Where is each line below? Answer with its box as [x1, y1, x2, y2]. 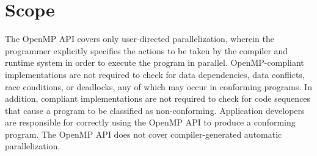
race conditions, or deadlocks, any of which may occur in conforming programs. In [5, 80, 312, 93]
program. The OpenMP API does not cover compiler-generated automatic [5, 127, 282, 140]
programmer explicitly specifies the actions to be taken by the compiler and [5, 44, 288, 57]
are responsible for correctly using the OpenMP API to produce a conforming [5, 116, 296, 129]
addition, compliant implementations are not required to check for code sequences [5, 92, 311, 105]
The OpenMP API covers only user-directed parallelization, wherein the [5, 32, 274, 45]
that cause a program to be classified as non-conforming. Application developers [5, 104, 305, 116]
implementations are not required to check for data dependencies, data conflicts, [5, 68, 305, 80]
